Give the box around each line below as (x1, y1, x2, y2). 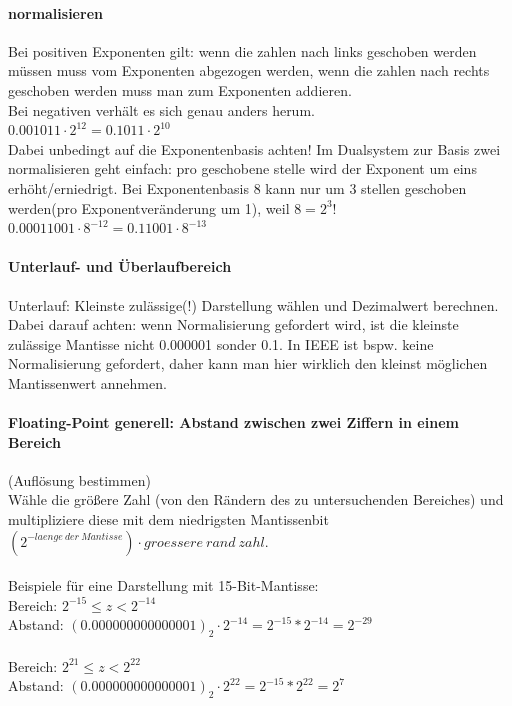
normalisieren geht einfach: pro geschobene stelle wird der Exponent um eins (8, 158, 477, 179)
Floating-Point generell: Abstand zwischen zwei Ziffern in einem (8, 412, 459, 433)
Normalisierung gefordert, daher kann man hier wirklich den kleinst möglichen (8, 353, 488, 374)
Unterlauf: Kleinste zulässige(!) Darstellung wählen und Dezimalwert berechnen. (8, 294, 499, 315)
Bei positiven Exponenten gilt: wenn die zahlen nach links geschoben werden (8, 40, 477, 61)
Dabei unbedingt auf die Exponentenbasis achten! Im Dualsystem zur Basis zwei (8, 138, 501, 159)
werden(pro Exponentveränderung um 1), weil (8, 197, 290, 218)
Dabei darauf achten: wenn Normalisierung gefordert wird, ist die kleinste (8, 314, 459, 335)
